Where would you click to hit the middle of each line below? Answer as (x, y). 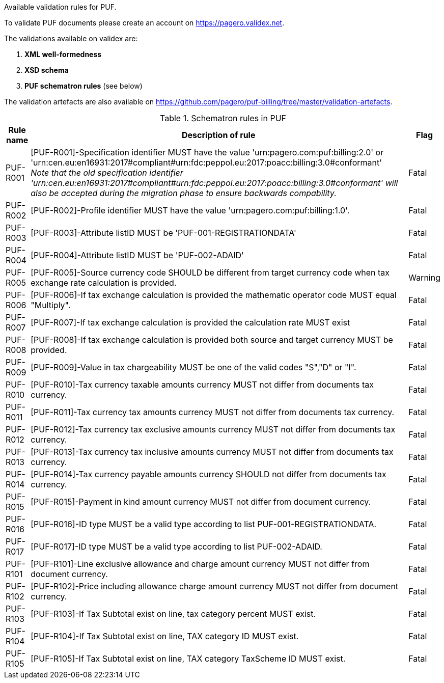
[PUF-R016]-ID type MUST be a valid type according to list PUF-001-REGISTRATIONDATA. (204, 524)
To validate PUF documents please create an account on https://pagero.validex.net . (144, 23)
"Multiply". (51, 305)
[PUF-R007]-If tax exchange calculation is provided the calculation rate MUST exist (190, 322)
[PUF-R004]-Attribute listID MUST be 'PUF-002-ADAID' (137, 255)
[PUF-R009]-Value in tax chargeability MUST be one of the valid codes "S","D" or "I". (193, 367)
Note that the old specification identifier (107, 173)
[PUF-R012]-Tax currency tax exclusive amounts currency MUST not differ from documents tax (213, 429)
